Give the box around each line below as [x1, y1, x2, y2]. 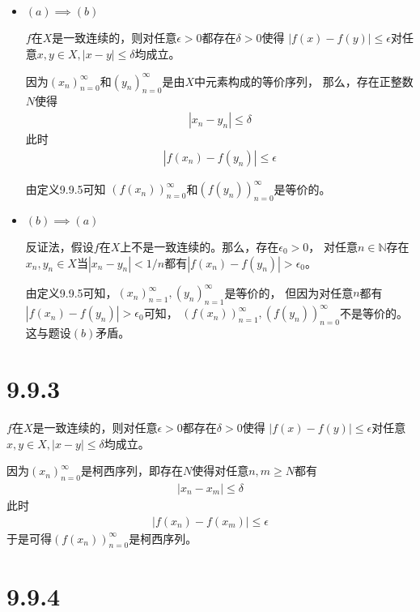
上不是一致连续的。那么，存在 [120, 238, 279, 255]
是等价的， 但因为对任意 [224, 284, 354, 301]
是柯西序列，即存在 [80, 462, 183, 479]
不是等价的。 [339, 304, 408, 321]
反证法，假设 [25, 238, 94, 255]
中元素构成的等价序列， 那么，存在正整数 [194, 72, 414, 89]
